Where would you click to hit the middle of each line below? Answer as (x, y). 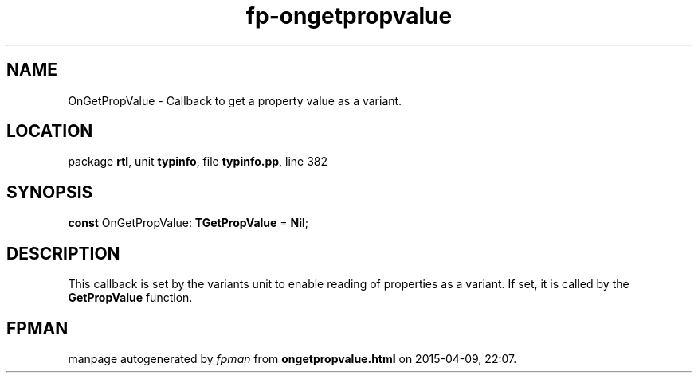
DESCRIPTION (63, 253)
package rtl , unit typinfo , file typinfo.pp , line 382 (198, 162)
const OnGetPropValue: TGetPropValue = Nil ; (188, 223)
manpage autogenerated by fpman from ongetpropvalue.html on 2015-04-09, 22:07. (292, 358)
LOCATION (50, 131)
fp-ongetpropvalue (349, 16)
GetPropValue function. (130, 298)
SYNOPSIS (50, 192)
